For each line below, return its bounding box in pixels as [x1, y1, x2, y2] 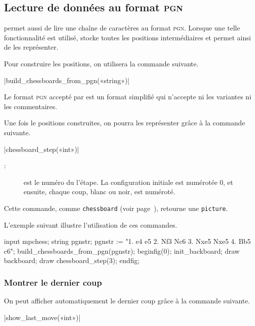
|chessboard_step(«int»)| [4, 144, 79, 154]
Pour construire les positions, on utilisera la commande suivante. [4, 58, 199, 68]
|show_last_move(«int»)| [4, 312, 81, 322]
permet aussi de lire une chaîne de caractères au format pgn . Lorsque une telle [4, 23, 240, 33]
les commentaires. [4, 101, 57, 111]
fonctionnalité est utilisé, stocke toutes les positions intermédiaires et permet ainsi [4, 32, 251, 42]
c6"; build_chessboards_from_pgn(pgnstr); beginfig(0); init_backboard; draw [4, 245, 240, 256]
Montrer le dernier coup [4, 276, 102, 288]
